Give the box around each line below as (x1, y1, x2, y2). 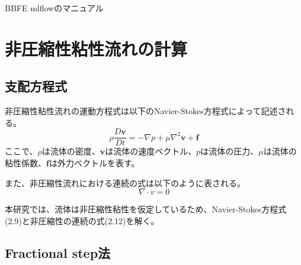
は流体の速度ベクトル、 (105, 145, 197, 157)
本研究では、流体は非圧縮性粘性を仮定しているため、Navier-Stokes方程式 (5, 203, 287, 215)
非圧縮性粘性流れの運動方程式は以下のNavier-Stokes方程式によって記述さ (5, 105, 286, 117)
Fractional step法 (5, 243, 111, 261)
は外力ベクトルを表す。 (49, 157, 140, 169)
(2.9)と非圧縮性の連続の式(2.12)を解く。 (5, 214, 159, 227)
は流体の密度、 (41, 145, 100, 157)
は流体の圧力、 (200, 145, 259, 157)
